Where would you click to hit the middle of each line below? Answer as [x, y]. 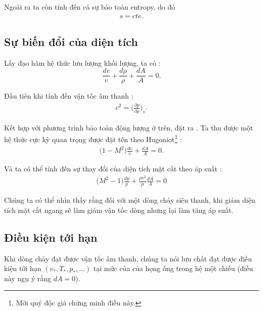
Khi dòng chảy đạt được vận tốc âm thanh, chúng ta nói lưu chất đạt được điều [128, 258]
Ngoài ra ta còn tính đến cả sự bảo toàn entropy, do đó [90, 7]
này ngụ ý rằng [28, 278]
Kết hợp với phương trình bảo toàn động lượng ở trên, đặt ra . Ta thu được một [129, 127]
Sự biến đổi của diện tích [71, 42]
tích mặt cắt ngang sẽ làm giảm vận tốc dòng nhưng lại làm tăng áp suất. [119, 210]
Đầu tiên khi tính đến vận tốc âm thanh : [69, 96]
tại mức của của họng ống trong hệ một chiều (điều [173, 268]
